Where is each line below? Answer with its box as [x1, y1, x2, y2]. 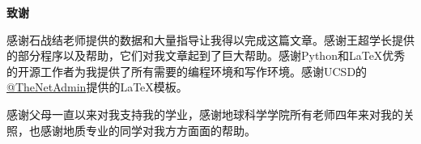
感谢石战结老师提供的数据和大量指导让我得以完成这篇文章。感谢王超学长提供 [6, 31, 415, 48]
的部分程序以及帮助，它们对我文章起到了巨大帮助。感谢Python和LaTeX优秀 [6, 47, 406, 64]
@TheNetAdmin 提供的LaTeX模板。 [6, 78, 188, 95]
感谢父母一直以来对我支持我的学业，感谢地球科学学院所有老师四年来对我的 [6, 105, 403, 122]
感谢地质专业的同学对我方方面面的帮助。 [40, 121, 256, 138]
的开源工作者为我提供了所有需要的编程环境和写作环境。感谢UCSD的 [6, 62, 368, 79]
